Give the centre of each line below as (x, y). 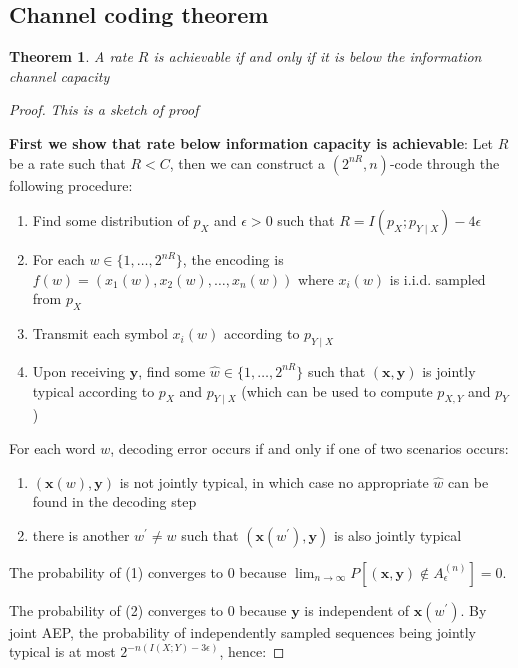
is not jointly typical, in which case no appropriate (274, 481)
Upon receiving (79, 370)
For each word (52, 447)
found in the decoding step (114, 501)
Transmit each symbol (100, 333)
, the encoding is (233, 259)
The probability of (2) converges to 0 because (148, 609)
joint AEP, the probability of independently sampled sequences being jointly (243, 631)
